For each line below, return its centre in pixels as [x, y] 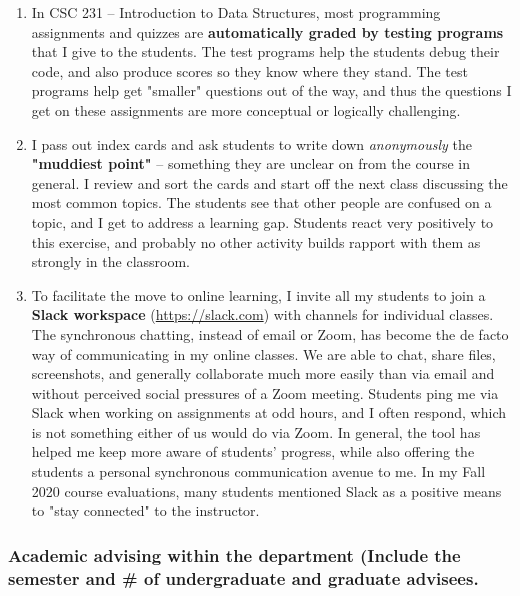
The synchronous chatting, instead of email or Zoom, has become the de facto [270, 333]
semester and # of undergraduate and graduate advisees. [243, 577]
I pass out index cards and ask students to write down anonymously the [251, 143]
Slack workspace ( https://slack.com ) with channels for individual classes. [262, 314]
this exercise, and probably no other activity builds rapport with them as [256, 241]
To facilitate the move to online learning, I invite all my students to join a [258, 294]
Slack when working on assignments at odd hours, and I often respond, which [268, 412]
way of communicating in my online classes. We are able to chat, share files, [263, 353]
